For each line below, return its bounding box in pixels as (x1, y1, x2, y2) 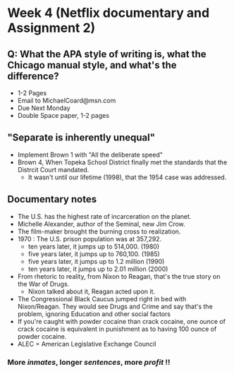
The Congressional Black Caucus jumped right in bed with (17, 294, 187, 303)
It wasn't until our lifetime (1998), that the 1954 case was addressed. (27, 173, 227, 181)
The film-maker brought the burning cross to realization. (17, 227, 181, 236)
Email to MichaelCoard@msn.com (17, 97, 116, 104)
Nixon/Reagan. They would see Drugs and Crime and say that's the (17, 302, 213, 310)
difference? (7, 70, 60, 82)
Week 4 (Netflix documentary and (7, 5, 210, 21)
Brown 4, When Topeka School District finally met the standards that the (17, 157, 228, 167)
